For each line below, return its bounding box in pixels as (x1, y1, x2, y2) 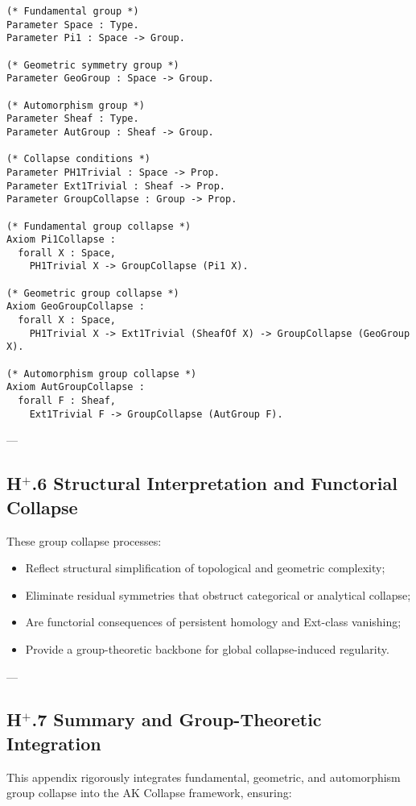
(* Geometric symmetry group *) (6, 59, 179, 71)
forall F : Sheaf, (18, 395, 117, 407)
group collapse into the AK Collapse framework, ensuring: (6, 784, 292, 801)
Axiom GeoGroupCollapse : (6, 301, 145, 313)
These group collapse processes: (6, 532, 162, 549)
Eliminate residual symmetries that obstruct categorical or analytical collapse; (25, 586, 411, 603)
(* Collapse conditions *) (6, 153, 150, 165)
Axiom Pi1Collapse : (6, 234, 117, 246)
